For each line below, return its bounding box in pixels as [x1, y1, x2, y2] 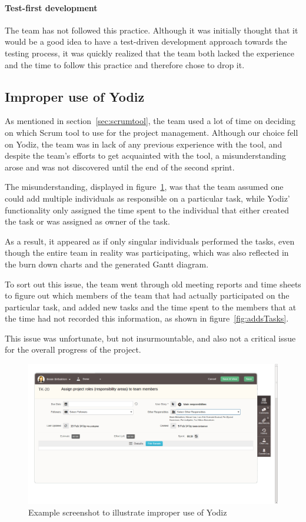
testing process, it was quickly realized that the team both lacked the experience [5, 46, 294, 59]
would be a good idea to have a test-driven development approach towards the [5, 35, 287, 48]
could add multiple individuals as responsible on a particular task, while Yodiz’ [5, 192, 290, 204]
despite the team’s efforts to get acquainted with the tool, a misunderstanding [5, 149, 287, 162]
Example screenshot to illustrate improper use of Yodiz [28, 506, 227, 518]
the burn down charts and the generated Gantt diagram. [5, 257, 209, 270]
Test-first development [5, 1, 98, 14]
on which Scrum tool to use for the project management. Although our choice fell [5, 126, 298, 138]
